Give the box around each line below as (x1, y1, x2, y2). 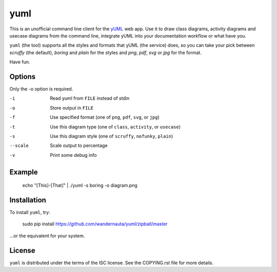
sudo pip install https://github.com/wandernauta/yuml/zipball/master (22, 221, 168, 227)
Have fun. (9, 59, 30, 65)
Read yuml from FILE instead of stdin (50, 95, 130, 101)
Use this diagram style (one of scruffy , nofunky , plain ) (50, 133, 173, 139)
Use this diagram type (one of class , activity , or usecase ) (50, 123, 181, 130)
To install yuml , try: (9, 209, 51, 215)
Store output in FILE (50, 104, 93, 111)
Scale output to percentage (50, 142, 108, 149)
